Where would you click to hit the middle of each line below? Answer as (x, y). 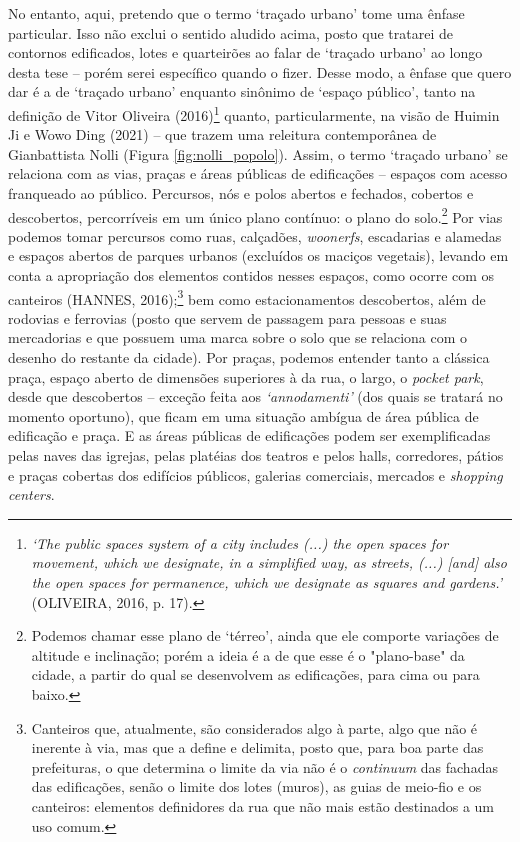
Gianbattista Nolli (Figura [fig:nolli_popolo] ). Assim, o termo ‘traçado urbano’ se (258, 153)
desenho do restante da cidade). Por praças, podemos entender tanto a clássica (249, 357)
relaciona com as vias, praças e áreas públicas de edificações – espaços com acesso (258, 173)
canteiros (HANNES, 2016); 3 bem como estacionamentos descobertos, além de (247, 297)
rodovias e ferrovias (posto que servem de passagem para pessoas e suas (227, 317)
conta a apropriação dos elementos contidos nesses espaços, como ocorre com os (251, 275)
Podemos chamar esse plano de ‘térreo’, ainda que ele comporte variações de (265, 635)
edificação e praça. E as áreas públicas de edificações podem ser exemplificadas (249, 435)
